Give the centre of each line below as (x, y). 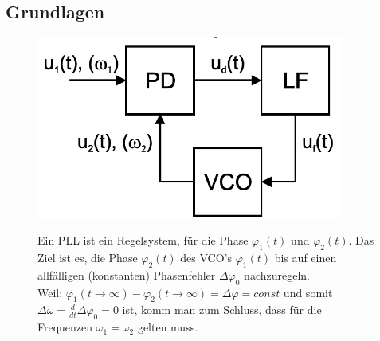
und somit (308, 292)
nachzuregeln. (277, 274)
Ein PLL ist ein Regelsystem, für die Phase (143, 240)
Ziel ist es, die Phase (88, 258)
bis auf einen (306, 258)
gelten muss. (168, 327)
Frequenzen (65, 327)
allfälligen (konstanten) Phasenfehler (127, 274)
